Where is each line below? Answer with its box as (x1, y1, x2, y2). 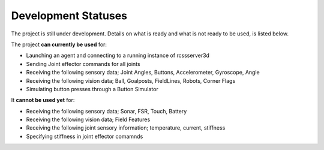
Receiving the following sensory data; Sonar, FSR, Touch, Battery (26, 107, 187, 115)
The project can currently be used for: (11, 41, 107, 48)
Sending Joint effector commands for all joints (26, 60, 140, 67)
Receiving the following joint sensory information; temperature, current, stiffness (26, 124, 226, 131)
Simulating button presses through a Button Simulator (26, 85, 158, 92)
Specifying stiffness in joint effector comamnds (26, 133, 143, 140)
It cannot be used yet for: (11, 97, 75, 104)
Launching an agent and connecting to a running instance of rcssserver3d (26, 52, 210, 59)
